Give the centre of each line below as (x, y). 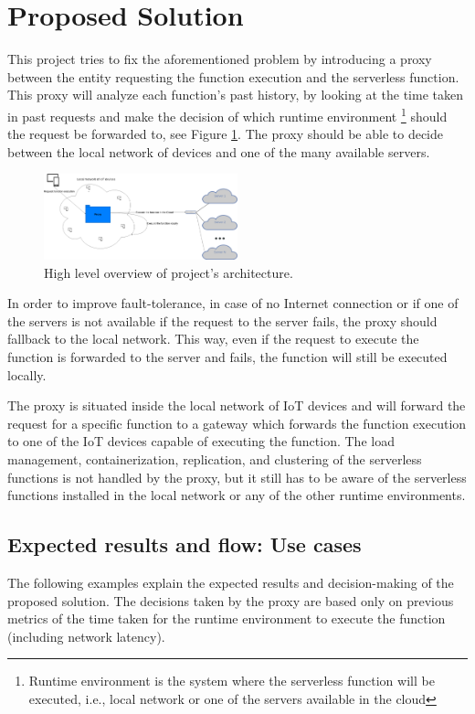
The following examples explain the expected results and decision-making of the (231, 582)
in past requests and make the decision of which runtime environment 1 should (227, 114)
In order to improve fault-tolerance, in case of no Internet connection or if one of (233, 303)
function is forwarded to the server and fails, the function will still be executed (227, 356)
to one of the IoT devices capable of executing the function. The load (201, 441)
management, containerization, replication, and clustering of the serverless (215, 458)
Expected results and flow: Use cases (185, 544)
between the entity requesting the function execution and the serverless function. (233, 76)
